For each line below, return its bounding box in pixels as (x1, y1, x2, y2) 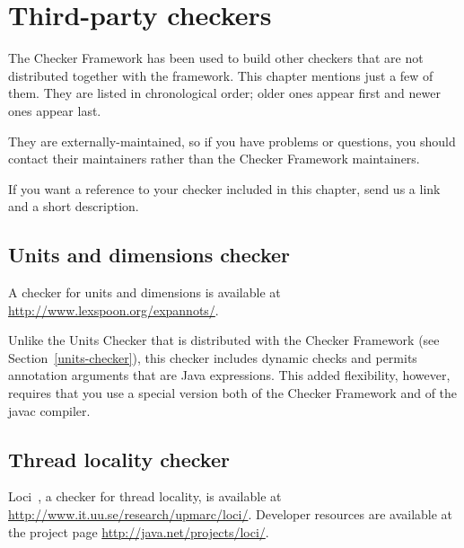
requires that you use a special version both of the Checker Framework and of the (8, 384, 458, 402)
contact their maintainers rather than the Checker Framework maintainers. (8, 149, 420, 168)
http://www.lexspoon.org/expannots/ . (8, 300, 219, 319)
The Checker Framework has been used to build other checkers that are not (8, 49, 424, 67)
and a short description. (8, 197, 139, 216)
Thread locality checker (8, 445, 230, 473)
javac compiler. (8, 401, 91, 420)
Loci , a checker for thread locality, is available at (8, 487, 282, 506)
